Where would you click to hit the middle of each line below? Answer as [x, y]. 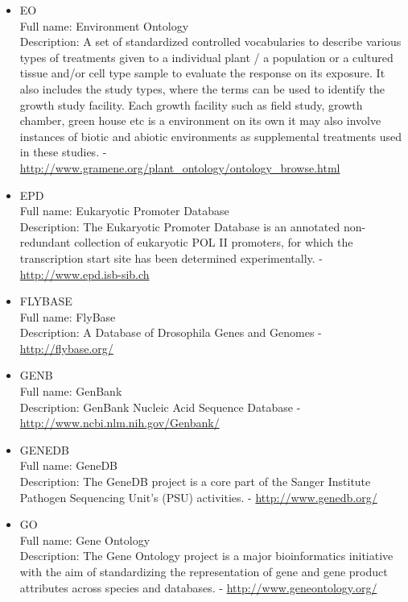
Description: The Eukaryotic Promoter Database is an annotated [180, 226]
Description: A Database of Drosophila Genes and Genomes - [171, 332]
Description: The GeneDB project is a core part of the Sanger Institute [195, 482]
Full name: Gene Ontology [85, 540]
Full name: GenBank [71, 391]
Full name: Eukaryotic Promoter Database [124, 211]
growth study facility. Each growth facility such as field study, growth [191, 104]
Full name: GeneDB [69, 465]
